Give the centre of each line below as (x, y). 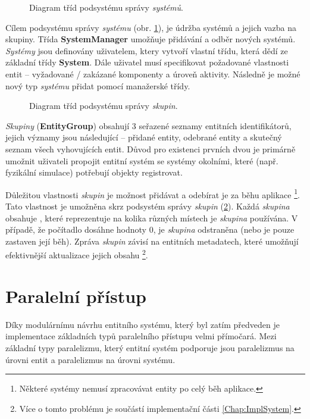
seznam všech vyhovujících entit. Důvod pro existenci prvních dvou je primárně (151, 148)
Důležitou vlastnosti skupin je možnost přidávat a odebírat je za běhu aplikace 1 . (153, 193)
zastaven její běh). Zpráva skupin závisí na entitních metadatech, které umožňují (152, 241)
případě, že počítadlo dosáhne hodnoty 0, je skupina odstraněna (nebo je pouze (150, 229)
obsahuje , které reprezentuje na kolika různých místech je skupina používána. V (152, 218)
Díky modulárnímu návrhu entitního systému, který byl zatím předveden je (143, 324)
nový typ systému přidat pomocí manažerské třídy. (98, 85)
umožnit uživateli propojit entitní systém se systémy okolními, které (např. (142, 160)
